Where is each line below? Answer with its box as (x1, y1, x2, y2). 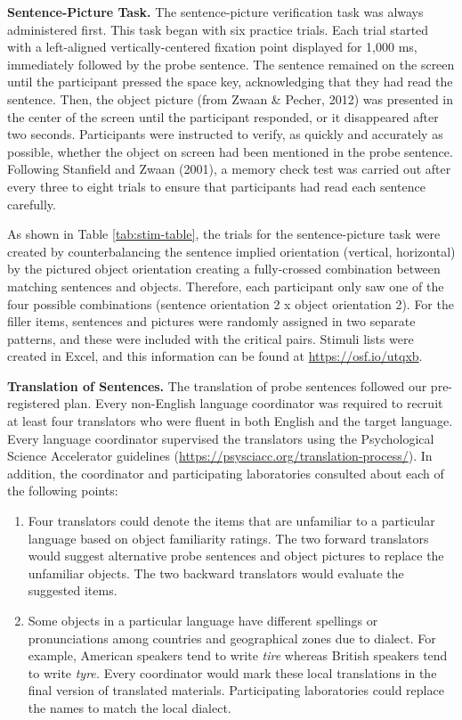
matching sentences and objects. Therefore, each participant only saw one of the (7, 276, 444, 295)
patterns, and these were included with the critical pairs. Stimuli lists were (7, 329, 414, 348)
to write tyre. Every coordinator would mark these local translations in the (28, 663, 437, 682)
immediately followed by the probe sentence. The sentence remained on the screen (7, 54, 455, 73)
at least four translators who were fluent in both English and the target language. (7, 412, 453, 430)
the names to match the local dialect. (28, 698, 231, 716)
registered (7, 394, 61, 413)
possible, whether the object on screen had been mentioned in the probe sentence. (7, 142, 453, 160)
